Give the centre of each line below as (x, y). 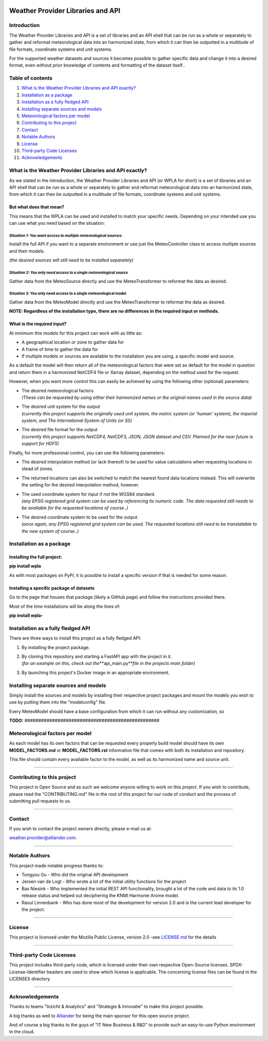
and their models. (27, 251)
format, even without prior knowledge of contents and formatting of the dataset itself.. (97, 65)
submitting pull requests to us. (40, 801)
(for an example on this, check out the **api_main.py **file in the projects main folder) (108, 663)
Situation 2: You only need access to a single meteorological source (69, 273)
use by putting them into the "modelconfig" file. (58, 702)
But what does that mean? (37, 207)
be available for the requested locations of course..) (75, 508)
